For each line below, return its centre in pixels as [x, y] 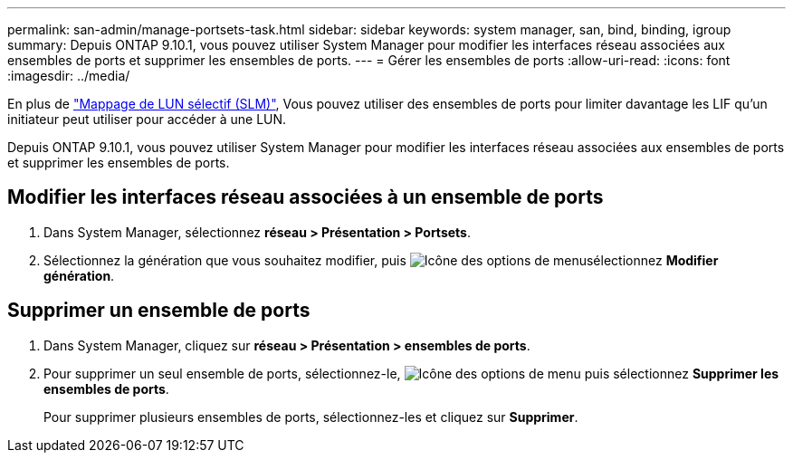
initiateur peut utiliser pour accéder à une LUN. [147, 119]
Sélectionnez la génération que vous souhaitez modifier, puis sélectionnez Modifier [381, 260]
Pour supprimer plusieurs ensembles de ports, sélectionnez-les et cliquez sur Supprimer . [311, 417]
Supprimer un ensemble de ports [159, 311]
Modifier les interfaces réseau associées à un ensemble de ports [306, 197]
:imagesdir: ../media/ [69, 76]
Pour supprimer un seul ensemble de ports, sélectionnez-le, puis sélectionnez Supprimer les [411, 373]
